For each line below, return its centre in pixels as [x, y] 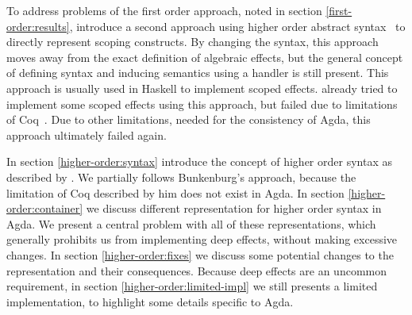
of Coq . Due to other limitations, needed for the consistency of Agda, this [189, 119]
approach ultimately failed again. [87, 134]
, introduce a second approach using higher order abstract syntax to [237, 26]
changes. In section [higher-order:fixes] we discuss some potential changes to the [200, 254]
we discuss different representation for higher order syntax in [234, 208]
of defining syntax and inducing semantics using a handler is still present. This [198, 73]
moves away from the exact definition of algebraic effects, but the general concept [205, 57]
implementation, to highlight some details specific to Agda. [150, 301]
